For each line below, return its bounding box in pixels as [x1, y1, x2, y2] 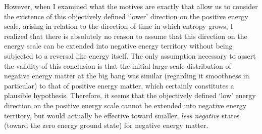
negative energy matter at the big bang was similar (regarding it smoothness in [4, 70, 249, 81]
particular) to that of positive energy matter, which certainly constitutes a [4, 80, 234, 91]
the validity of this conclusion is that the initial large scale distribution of [4, 60, 231, 71]
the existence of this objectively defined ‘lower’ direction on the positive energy [4, 11, 248, 21]
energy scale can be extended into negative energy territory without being [4, 40, 233, 51]
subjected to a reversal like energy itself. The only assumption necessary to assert [4, 50, 256, 61]
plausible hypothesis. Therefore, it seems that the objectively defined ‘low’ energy [4, 90, 256, 101]
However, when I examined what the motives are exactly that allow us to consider [4, 1, 258, 11]
